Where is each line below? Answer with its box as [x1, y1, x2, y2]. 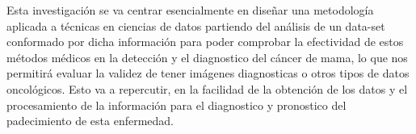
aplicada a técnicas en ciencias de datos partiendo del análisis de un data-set [6, 17, 385, 34]
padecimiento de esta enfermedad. [6, 112, 174, 129]
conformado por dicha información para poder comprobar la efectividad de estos [6, 33, 404, 50]
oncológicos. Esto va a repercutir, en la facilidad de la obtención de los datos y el [6, 80, 408, 97]
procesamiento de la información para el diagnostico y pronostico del [6, 96, 347, 113]
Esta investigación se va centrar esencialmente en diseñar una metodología [6, 2, 374, 18]
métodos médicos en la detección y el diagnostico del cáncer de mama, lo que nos [6, 48, 408, 65]
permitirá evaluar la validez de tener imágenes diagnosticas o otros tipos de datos [6, 65, 410, 82]
